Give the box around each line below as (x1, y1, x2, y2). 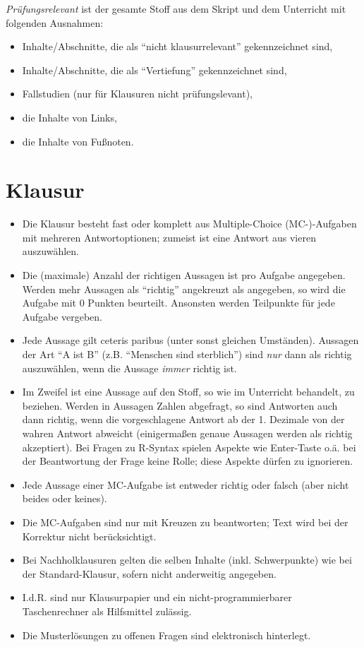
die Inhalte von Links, (22, 109, 117, 124)
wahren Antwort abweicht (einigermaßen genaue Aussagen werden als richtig (22, 426, 353, 440)
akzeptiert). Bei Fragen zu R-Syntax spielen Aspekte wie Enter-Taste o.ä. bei (22, 439, 356, 454)
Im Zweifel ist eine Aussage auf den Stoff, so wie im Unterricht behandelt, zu (22, 384, 355, 399)
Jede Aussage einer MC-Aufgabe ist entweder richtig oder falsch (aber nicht (22, 477, 349, 492)
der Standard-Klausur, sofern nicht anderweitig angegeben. (22, 566, 277, 581)
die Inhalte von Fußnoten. (22, 133, 134, 148)
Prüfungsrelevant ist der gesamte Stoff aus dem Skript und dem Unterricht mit (6, 1, 346, 16)
